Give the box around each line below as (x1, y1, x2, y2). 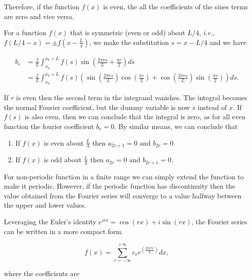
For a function (4, 27, 46, 38)
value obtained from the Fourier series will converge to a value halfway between (4, 190, 242, 200)
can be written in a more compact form (4, 226, 122, 236)
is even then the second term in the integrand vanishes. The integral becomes (16, 92, 248, 103)
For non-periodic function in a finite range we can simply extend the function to (4, 171, 244, 181)
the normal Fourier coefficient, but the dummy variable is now (4, 102, 190, 112)
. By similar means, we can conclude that (114, 121, 238, 131)
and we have (210, 37, 247, 47)
